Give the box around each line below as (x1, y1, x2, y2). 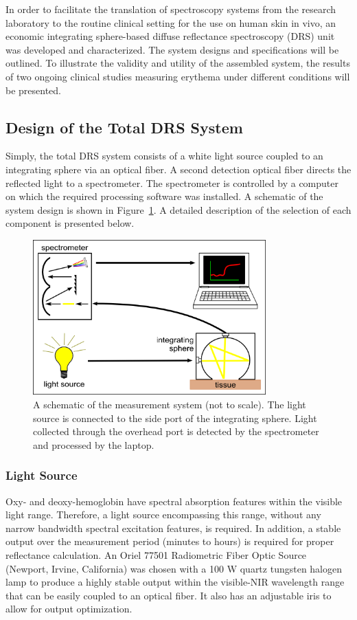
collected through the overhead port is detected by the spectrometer (33, 424, 319, 439)
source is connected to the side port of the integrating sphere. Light (33, 410, 317, 425)
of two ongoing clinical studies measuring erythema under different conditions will (5, 69, 350, 83)
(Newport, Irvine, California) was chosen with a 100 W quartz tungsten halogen (5, 561, 343, 575)
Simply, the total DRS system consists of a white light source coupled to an (5, 148, 323, 163)
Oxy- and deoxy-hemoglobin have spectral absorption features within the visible (5, 494, 343, 508)
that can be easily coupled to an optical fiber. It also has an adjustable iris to (5, 588, 332, 602)
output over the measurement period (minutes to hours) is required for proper (5, 534, 334, 549)
